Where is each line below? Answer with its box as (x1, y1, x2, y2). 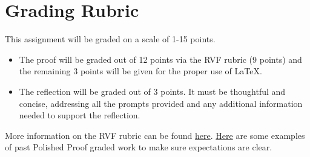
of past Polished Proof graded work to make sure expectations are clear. (5, 141, 272, 153)
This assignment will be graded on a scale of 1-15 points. (5, 33, 216, 45)
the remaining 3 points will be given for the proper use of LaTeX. (19, 65, 262, 77)
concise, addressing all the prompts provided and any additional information (19, 97, 303, 109)
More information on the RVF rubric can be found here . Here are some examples (5, 129, 305, 141)
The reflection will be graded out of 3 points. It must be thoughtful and (19, 85, 286, 97)
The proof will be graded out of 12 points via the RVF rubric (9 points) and (19, 53, 302, 65)
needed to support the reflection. (19, 109, 140, 121)
